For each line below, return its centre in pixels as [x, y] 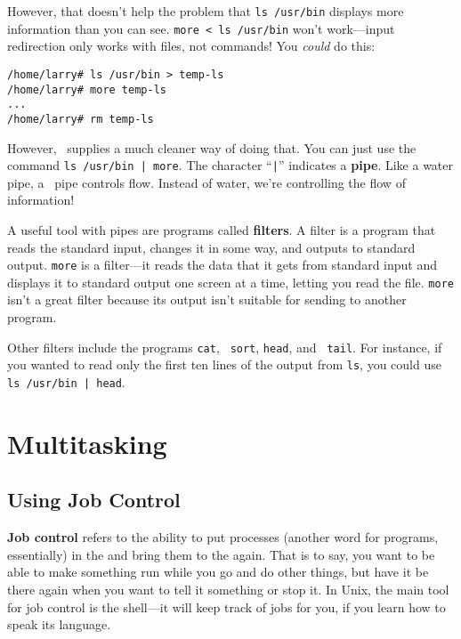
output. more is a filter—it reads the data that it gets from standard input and [222, 265]
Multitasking [87, 443]
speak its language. [59, 624]
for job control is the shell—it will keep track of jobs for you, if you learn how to [226, 607]
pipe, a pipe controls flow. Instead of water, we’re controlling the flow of [206, 182]
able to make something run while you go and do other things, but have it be [218, 572]
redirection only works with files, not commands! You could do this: [191, 46]
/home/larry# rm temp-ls [81, 119]
